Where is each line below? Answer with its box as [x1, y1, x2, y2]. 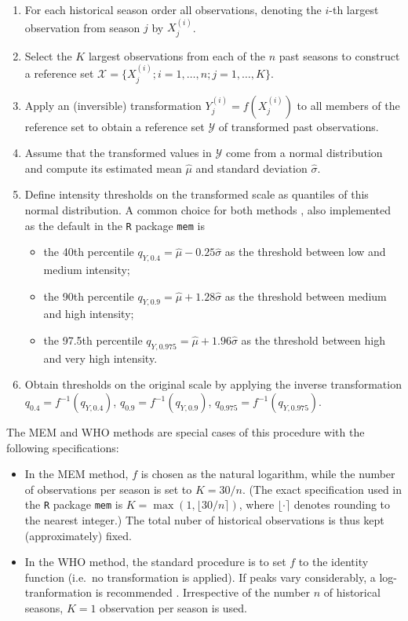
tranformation [24, 584, 93, 601]
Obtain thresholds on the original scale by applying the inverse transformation [24, 376, 402, 393]
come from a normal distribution [225, 144, 383, 161]
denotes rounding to [293, 496, 391, 513]
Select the [24, 47, 72, 64]
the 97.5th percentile [43, 332, 143, 349]
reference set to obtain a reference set [24, 118, 205, 134]
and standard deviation [195, 159, 308, 176]
